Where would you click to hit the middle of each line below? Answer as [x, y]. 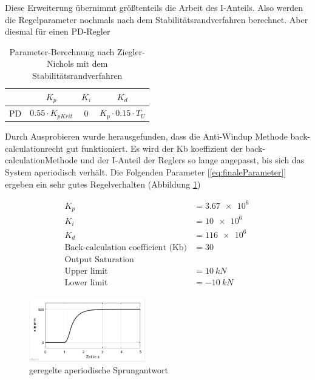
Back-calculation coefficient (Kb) [126, 248]
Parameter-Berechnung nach [62, 51]
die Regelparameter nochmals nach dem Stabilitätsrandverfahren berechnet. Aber [157, 19]
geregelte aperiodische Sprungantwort [99, 370]
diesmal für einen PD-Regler [58, 31]
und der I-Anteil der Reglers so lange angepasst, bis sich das [192, 160]
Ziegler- [131, 51]
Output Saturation [99, 260]
